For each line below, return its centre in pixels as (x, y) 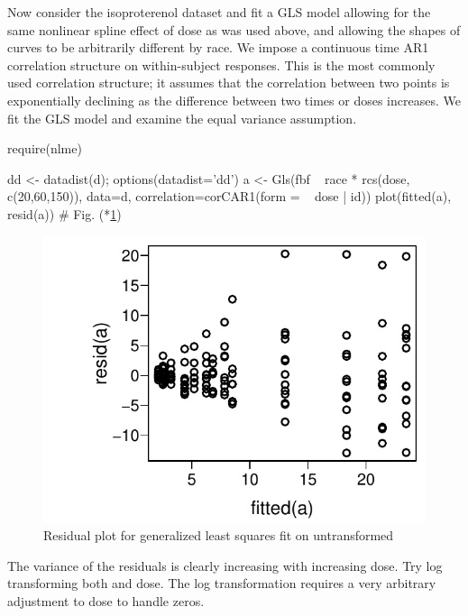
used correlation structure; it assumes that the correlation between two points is (229, 83)
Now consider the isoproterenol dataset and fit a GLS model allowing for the (219, 12)
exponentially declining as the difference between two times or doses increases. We (234, 100)
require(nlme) (45, 148)
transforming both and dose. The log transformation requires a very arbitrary (222, 583)
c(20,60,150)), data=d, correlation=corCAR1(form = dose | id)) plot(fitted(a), (229, 196)
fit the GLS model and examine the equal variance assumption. (182, 118)
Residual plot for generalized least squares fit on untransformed (219, 535)
